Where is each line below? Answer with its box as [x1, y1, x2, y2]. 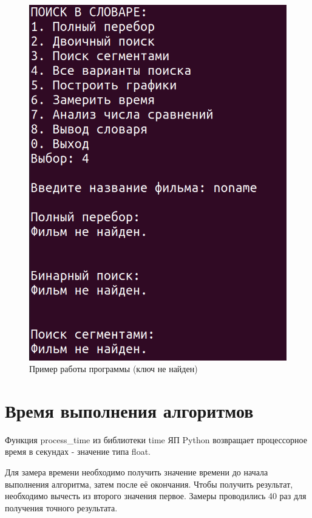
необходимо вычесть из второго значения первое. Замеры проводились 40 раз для [5, 489, 307, 502]
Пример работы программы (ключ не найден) [29, 362, 198, 375]
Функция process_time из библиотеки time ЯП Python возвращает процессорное [5, 433, 307, 446]
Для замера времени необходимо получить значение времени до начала [5, 466, 268, 478]
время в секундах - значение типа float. [5, 445, 151, 458]
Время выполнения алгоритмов [5, 398, 254, 423]
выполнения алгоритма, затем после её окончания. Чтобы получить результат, [5, 477, 293, 490]
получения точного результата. [5, 501, 118, 514]
